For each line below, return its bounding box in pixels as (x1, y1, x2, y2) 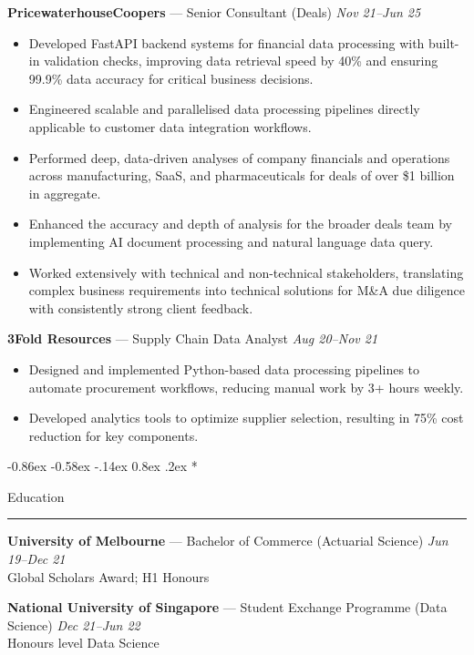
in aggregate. (28, 183, 101, 202)
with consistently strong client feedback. (28, 298, 253, 317)
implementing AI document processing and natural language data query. (28, 231, 434, 251)
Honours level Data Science (7, 633, 160, 652)
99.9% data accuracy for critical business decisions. (28, 68, 314, 87)
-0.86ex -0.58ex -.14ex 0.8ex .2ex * (7, 456, 198, 476)
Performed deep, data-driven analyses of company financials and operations (28, 148, 450, 167)
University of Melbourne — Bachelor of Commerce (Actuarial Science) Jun (7, 531, 448, 550)
